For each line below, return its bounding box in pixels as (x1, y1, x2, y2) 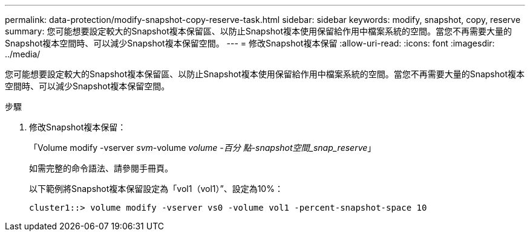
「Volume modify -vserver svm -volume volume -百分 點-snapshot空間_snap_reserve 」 (29, 142, 376, 153)
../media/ (5, 49, 41, 59)
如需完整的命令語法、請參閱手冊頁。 (29, 163, 173, 173)
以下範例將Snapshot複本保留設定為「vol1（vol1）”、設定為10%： (29, 183, 283, 194)
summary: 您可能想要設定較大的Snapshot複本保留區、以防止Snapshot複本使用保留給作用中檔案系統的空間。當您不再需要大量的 (5, 26, 512, 36)
